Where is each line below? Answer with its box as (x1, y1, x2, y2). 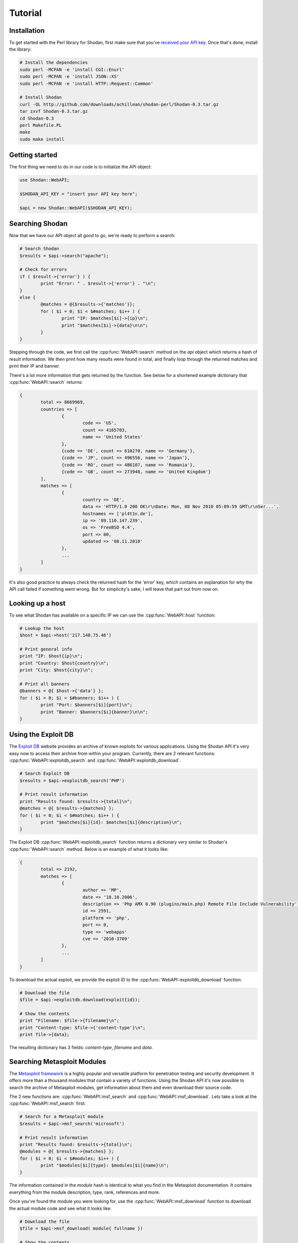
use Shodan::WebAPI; (19, 177, 70, 183)
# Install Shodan (19, 94, 62, 100)
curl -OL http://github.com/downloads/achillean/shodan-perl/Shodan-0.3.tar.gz (19, 101, 219, 107)
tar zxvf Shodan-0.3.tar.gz (19, 108, 88, 114)
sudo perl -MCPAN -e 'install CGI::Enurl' (19, 67, 125, 72)
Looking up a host (9, 599, 66, 608)
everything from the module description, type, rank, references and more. (9, 1189, 160, 1195)
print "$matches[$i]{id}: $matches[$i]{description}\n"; (40, 819, 182, 825)
